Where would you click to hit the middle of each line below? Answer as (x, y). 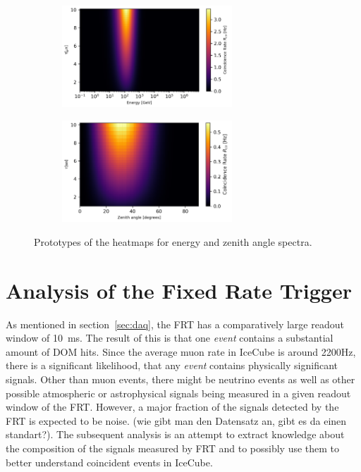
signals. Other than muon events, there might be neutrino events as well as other (180, 379)
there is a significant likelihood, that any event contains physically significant (172, 365)
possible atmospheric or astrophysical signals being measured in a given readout (178, 393)
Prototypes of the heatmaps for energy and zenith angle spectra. (173, 241)
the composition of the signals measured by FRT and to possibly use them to (173, 448)
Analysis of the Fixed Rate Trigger (179, 290)
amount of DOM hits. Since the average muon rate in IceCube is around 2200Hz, (181, 351)
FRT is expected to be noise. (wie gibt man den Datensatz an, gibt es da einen (176, 420)
